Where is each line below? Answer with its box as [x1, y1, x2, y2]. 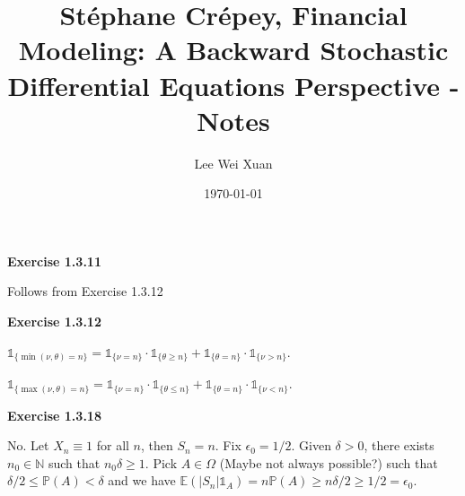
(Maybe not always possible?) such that [219, 453, 438, 472]
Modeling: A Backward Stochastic [18, 31, 449, 68]
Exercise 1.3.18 [7, 405, 101, 424]
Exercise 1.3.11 [7, 251, 101, 270]
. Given [291, 436, 331, 455]
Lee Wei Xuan [194, 153, 273, 172]
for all [96, 436, 129, 455]
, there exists [364, 436, 434, 455]
